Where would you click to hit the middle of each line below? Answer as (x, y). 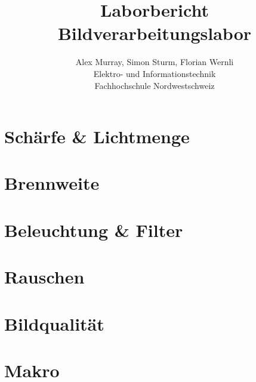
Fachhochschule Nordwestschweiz (155, 85)
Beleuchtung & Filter (94, 229)
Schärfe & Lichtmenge (97, 136)
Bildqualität (54, 323)
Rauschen (44, 277)
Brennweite (52, 183)
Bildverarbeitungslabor (155, 33)
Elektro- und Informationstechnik (155, 73)
